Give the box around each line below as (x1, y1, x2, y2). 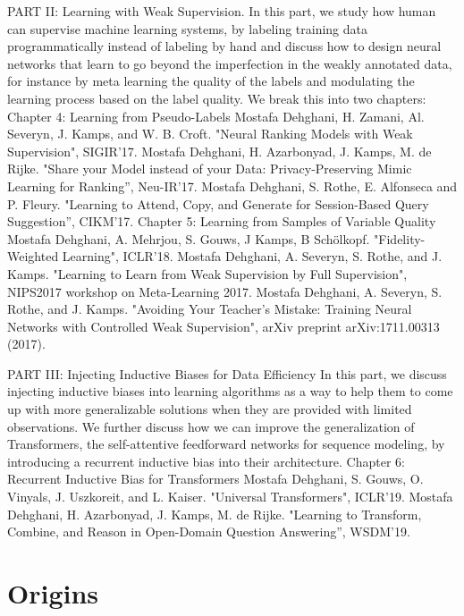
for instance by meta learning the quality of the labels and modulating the (7, 72, 415, 90)
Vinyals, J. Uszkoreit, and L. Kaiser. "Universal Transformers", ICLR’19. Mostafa (7, 487, 453, 506)
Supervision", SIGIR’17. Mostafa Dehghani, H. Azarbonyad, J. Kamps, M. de (7, 141, 432, 160)
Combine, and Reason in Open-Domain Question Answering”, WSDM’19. (7, 522, 410, 541)
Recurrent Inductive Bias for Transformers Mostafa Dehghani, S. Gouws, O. (7, 469, 424, 488)
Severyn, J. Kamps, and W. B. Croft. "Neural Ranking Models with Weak (7, 124, 413, 143)
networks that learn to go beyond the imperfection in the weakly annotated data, (7, 54, 452, 72)
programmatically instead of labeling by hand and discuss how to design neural (7, 37, 442, 55)
